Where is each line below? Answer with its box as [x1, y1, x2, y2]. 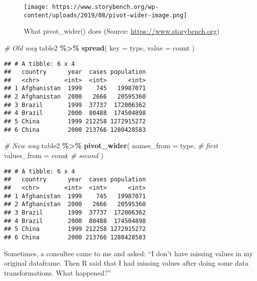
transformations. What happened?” [4, 267, 111, 278]
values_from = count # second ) [4, 150, 103, 160]
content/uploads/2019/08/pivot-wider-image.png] [24, 11, 187, 19]
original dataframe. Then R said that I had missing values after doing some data [4, 258, 249, 268]
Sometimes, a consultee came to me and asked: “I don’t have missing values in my [4, 248, 253, 258]
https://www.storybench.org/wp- [52, 3, 159, 10]
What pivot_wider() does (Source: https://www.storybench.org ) [24, 26, 220, 36]
